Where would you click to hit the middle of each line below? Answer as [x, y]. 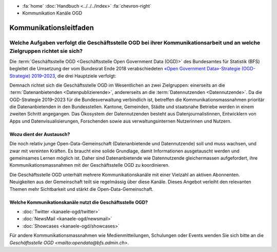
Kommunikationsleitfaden [52, 28]
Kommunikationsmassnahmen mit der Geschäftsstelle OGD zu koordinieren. [90, 165]
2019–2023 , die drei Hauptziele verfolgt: [74, 76]
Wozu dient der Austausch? [40, 134]
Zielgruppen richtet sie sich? [46, 51]
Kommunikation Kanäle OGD [52, 13]
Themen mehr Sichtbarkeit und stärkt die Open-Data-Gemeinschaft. [82, 189]
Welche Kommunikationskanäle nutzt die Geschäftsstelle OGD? [79, 202]
